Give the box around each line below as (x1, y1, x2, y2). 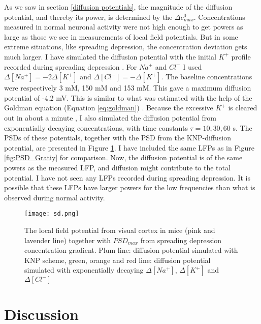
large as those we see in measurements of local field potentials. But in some (4, 31, 238, 42)
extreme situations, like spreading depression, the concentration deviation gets (4, 41, 247, 52)
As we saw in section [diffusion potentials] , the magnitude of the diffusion (4, 2, 233, 12)
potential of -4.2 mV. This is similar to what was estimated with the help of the (4, 92, 252, 103)
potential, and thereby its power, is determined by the (4, 11, 173, 22)
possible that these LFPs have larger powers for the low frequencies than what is (4, 182, 255, 193)
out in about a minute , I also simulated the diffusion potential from (4, 112, 216, 123)
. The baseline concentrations (161, 71, 252, 82)
